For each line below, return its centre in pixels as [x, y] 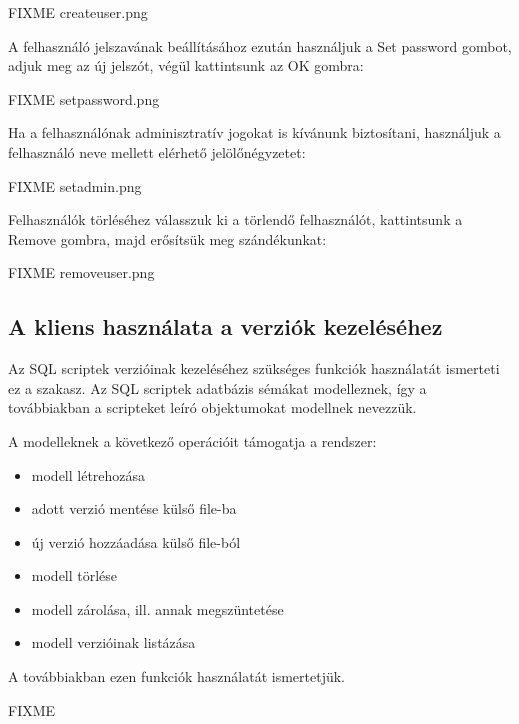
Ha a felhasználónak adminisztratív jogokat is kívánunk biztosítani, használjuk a [254, 132]
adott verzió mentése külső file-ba [134, 508]
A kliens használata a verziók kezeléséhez [225, 326]
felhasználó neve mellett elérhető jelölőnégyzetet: [157, 151]
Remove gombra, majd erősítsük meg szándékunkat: [167, 238]
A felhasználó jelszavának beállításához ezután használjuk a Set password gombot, [260, 45]
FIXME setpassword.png [84, 98]
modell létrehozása [88, 474]
